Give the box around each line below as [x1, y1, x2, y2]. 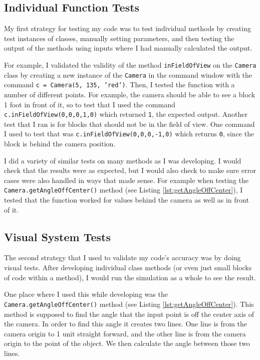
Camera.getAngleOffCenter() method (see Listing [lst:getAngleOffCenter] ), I [4, 185, 243, 195]
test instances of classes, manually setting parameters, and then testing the [4, 33, 234, 43]
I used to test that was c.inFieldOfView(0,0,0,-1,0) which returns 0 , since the [4, 128, 254, 139]
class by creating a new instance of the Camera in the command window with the [4, 69, 252, 80]
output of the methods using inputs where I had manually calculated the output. [4, 43, 252, 53]
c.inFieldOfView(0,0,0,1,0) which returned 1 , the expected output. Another [4, 109, 247, 119]
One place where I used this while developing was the [4, 289, 168, 299]
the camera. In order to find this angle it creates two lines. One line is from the [4, 318, 247, 329]
